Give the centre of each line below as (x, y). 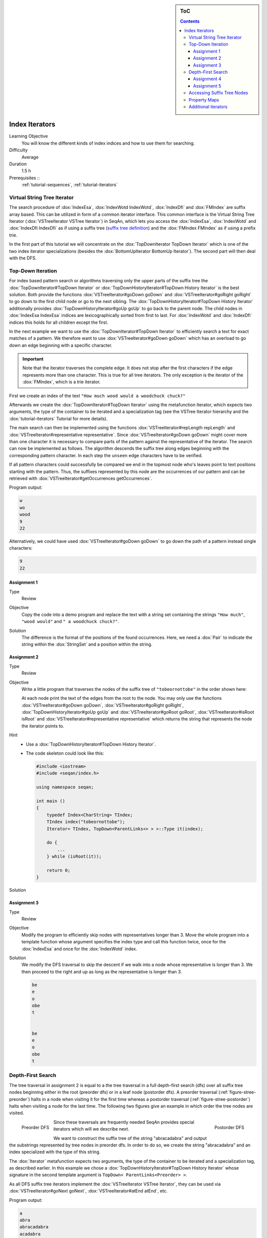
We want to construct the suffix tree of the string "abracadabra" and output (130, 1138)
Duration (18, 164)
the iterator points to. (43, 726)
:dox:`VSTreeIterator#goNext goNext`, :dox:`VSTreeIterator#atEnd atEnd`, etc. (89, 1191)
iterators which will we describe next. (91, 1129)
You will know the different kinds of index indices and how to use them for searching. (108, 143)
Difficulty (19, 150)
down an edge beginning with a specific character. (61, 345)
